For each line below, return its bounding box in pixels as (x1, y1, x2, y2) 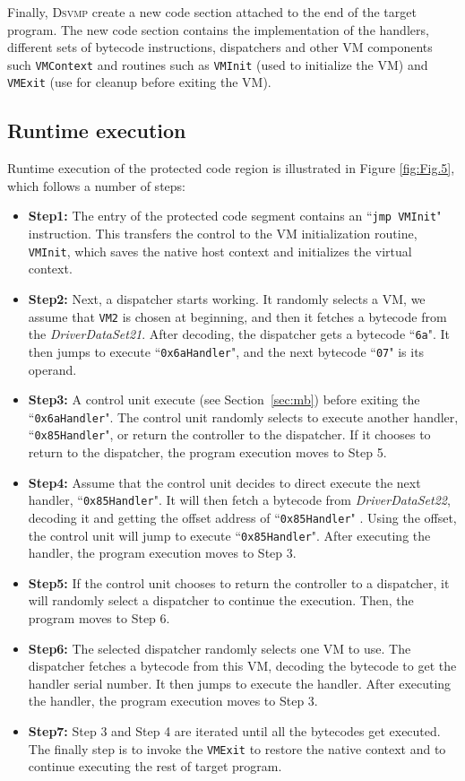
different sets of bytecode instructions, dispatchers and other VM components (7, 38, 433, 56)
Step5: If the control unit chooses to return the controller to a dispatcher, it (28, 573, 450, 592)
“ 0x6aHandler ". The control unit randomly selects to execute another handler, (28, 407, 459, 426)
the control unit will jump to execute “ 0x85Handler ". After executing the (28, 525, 431, 544)
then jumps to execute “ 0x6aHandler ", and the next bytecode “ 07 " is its (28, 342, 425, 360)
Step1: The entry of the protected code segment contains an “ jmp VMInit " (28, 206, 442, 225)
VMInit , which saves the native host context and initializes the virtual (28, 241, 412, 260)
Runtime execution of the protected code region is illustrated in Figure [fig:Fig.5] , (7, 159, 455, 178)
